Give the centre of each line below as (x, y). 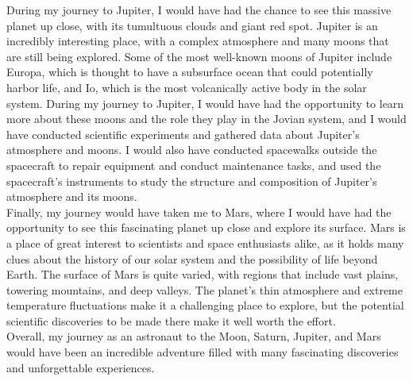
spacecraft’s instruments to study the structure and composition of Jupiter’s (192, 181)
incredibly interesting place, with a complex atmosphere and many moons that (198, 41)
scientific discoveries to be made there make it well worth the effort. (171, 320)
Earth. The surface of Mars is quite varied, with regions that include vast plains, (203, 274)
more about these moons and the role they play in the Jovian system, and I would (206, 119)
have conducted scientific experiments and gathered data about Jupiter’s (183, 134)
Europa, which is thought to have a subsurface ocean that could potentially (190, 72)
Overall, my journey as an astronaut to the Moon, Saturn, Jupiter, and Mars (194, 336)
